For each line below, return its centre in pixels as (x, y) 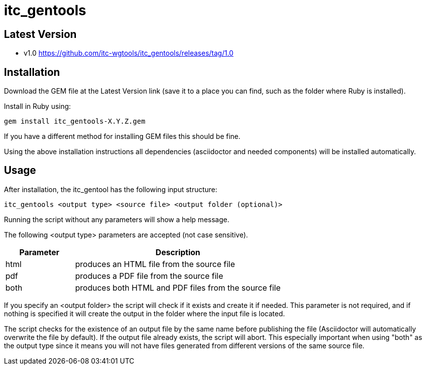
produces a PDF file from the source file (149, 276)
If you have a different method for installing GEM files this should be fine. (122, 136)
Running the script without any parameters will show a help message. (117, 219)
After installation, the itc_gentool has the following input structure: (111, 189)
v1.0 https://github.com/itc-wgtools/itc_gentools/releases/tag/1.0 (129, 53)
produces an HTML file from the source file (155, 264)
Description (178, 252)
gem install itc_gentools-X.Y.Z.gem (75, 121)
